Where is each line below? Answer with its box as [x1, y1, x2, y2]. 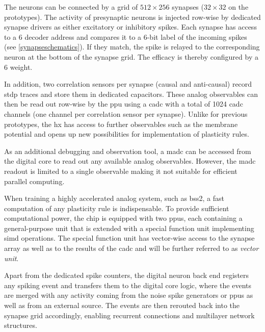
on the [228, 2, 249, 12]
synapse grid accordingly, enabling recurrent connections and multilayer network [4, 310, 255, 320]
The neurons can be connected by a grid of [4, 2, 138, 12]
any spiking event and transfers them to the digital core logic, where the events [4, 279, 251, 290]
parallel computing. [4, 175, 65, 186]
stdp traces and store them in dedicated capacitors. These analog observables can [4, 88, 258, 99]
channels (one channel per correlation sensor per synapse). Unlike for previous [4, 108, 248, 119]
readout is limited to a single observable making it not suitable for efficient [4, 165, 237, 176]
